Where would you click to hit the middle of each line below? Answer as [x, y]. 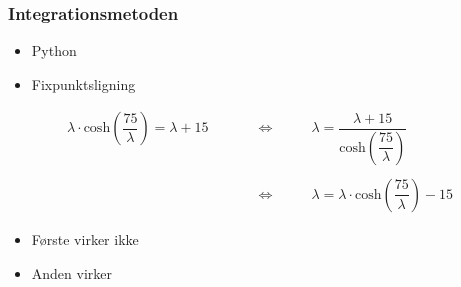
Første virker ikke [85, 238]
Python [54, 50]
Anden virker [72, 272]
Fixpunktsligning [83, 83]
